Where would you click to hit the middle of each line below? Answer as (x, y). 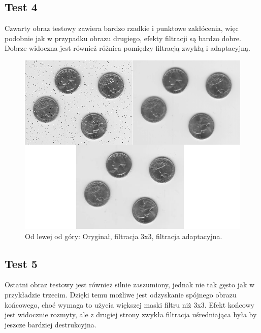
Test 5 (21, 263)
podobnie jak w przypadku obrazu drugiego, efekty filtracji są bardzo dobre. (123, 38)
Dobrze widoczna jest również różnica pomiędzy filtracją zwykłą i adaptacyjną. (127, 48)
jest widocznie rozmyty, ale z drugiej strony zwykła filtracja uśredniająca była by (131, 314)
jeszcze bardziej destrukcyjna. (51, 324)
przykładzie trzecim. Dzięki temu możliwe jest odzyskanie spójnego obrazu (121, 295)
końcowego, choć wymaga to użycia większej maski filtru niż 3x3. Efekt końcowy (129, 304)
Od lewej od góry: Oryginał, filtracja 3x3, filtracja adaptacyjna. (124, 236)
